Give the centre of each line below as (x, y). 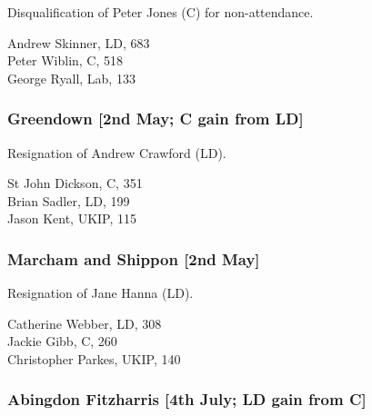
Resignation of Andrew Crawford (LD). (117, 152)
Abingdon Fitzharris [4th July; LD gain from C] (187, 399)
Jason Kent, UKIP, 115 (72, 218)
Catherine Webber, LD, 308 (85, 323)
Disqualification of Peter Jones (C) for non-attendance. (161, 12)
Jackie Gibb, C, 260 (62, 341)
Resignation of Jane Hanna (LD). (101, 293)
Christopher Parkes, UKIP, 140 (94, 358)
